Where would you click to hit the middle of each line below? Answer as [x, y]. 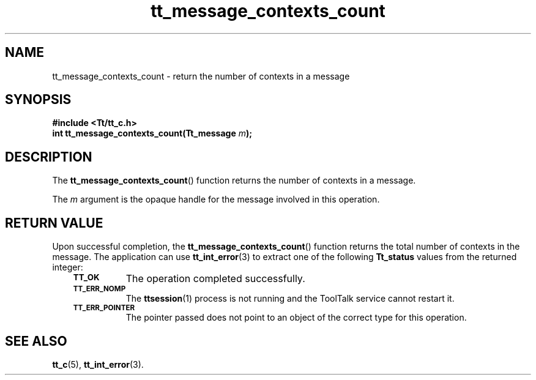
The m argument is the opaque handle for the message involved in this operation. [216, 199]
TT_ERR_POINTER [104, 308]
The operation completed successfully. [215, 279]
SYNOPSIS [38, 100]
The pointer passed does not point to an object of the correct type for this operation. [296, 318]
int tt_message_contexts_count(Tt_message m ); [152, 133]
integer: [68, 267]
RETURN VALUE [54, 223]
